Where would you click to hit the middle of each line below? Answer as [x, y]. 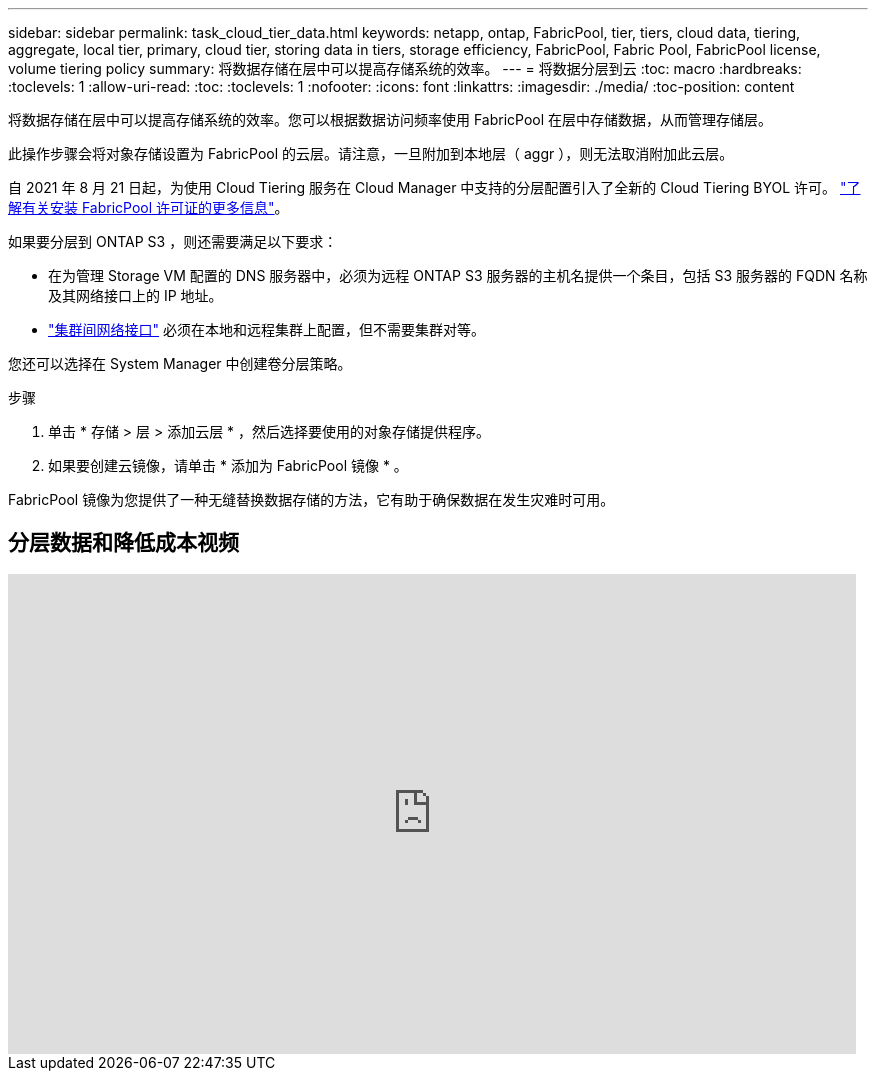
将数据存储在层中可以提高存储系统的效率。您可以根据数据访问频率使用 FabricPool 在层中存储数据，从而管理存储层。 [390, 119]
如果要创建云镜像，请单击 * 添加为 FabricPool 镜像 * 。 [228, 465]
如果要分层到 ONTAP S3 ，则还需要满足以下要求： [173, 241]
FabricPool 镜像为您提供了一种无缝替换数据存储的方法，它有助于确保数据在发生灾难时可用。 [311, 499]
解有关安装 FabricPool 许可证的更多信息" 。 [148, 207]
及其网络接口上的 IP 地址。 [135, 295]
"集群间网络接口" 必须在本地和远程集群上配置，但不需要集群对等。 [266, 329]
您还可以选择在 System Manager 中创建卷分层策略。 [180, 363]
